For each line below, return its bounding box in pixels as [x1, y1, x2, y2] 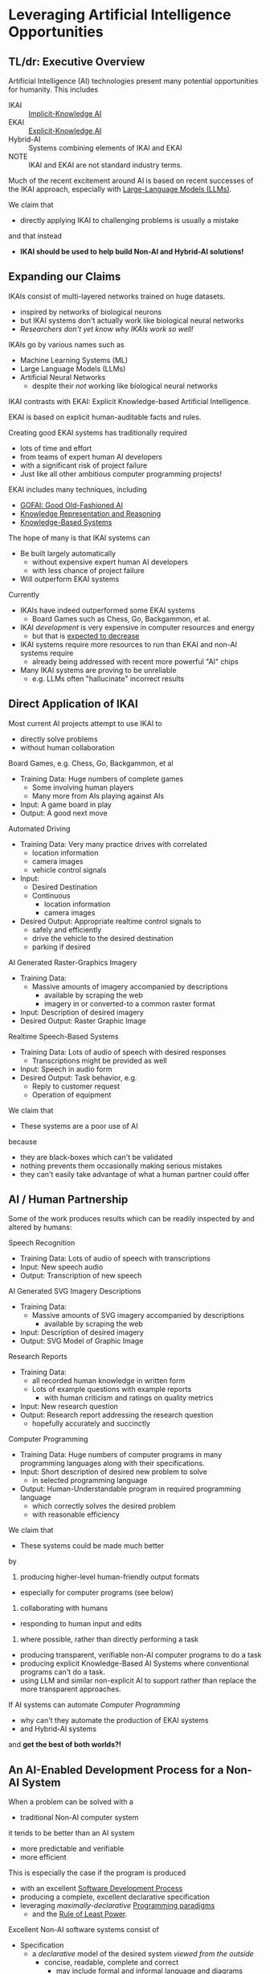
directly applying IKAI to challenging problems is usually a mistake [19, 216, 239, 225]
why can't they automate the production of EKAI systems [19, 1716, 209, 1725]
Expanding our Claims [8, 270, 121, 283]
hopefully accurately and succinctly [31, 1419, 151, 1428]
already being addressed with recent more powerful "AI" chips [31, 656, 239, 666]
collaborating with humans [19, 1604, 108, 1613]
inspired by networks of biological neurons [19, 307, 162, 316]
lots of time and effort [19, 443, 92, 452]
